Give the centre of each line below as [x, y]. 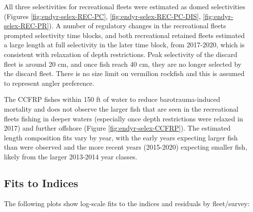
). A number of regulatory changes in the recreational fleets [137, 26]
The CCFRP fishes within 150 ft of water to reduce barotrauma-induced [112, 99]
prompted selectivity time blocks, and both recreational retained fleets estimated [124, 35]
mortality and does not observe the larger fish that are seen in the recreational [121, 108]
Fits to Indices [41, 183]
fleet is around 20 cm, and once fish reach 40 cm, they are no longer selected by [123, 64]
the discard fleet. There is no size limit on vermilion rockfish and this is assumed [124, 73]
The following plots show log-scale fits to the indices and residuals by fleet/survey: [127, 203]
